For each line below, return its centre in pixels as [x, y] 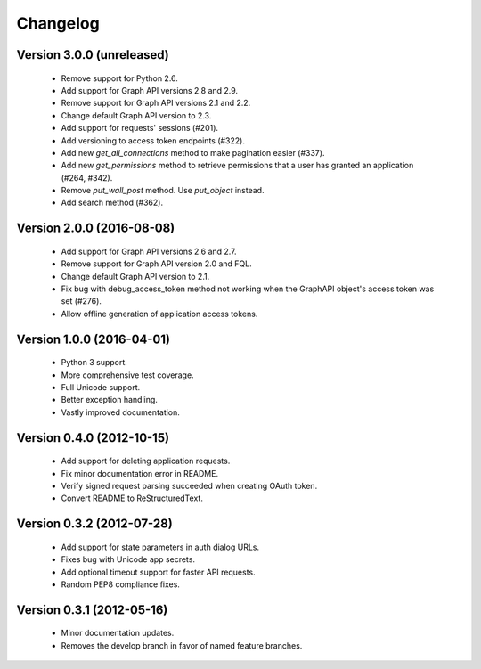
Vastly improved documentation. [120, 412]
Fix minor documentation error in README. [139, 473]
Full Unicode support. [101, 388]
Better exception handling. [109, 400]
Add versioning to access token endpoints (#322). [153, 140]
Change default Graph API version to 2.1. [135, 276]
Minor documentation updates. [118, 633]
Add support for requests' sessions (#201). [139, 128]
